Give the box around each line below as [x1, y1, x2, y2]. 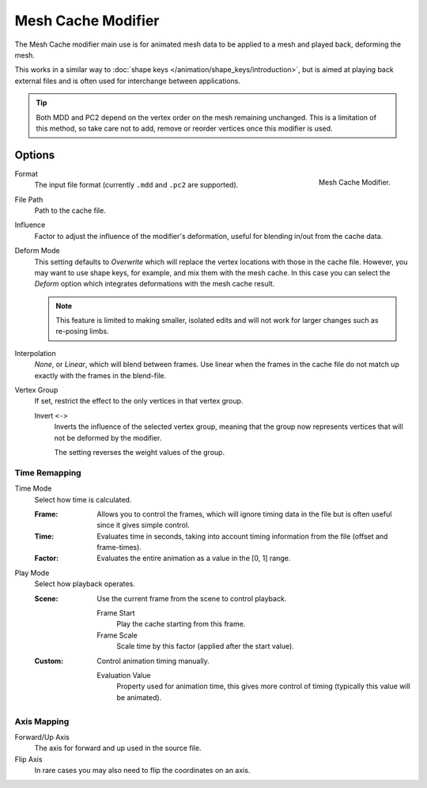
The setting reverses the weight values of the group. [54, 448, 225, 457]
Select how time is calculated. [34, 494, 132, 504]
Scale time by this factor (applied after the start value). [116, 642, 294, 651]
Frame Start [96, 608, 135, 618]
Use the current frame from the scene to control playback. [96, 593, 287, 603]
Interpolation [14, 348, 56, 358]
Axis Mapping [14, 716, 70, 727]
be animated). [116, 692, 162, 702]
